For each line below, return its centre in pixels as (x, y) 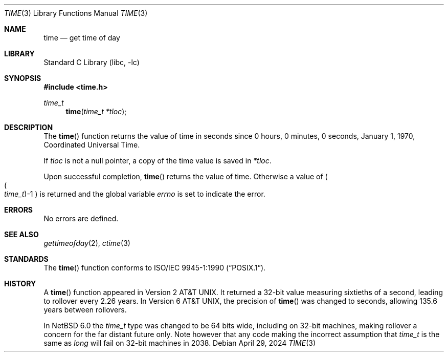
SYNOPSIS (23, 78)
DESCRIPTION (29, 127)
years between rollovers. (85, 310)
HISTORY (20, 284)
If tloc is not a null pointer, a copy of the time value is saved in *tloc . (158, 161)
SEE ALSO (21, 234)
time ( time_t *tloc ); (96, 111)
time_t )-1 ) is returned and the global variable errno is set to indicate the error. (135, 194)
